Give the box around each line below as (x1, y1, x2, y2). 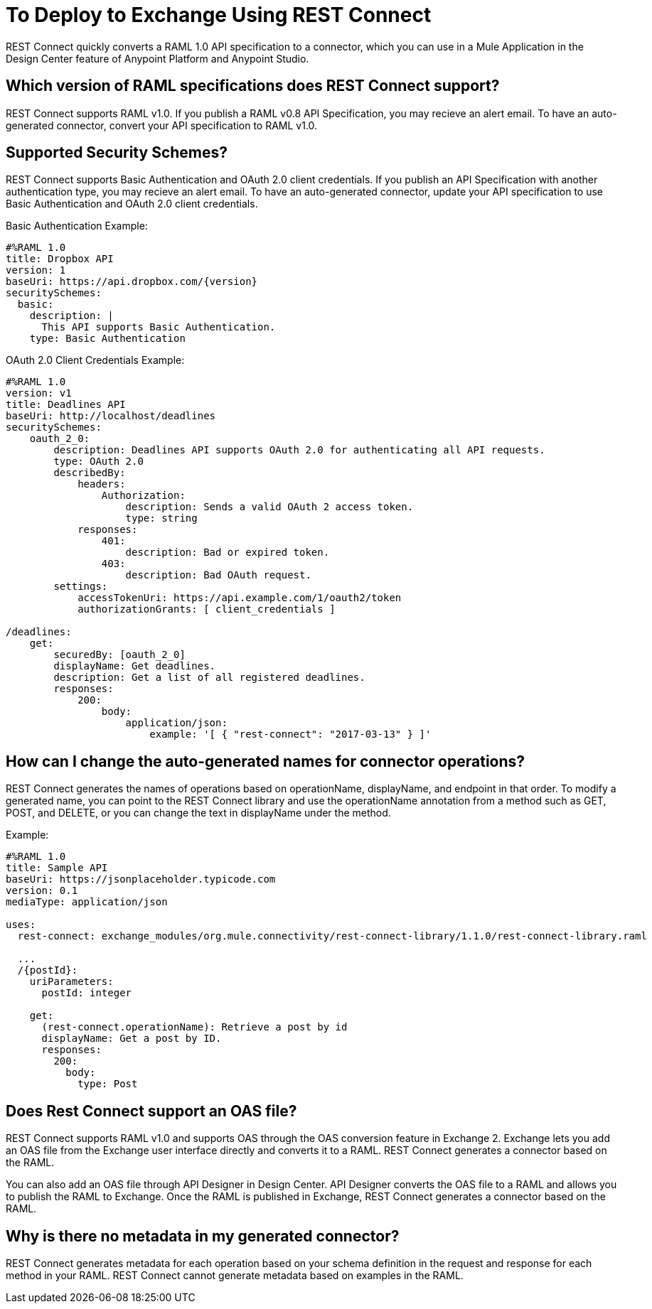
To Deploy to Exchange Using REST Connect (6, 3, 432, 27)
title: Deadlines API (6, 399, 126, 411)
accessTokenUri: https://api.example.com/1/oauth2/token (78, 592, 402, 604)
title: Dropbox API (6, 253, 114, 265)
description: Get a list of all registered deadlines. (53, 672, 365, 684)
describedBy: (53, 467, 126, 479)
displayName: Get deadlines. (53, 660, 216, 672)
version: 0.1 (6, 885, 78, 897)
